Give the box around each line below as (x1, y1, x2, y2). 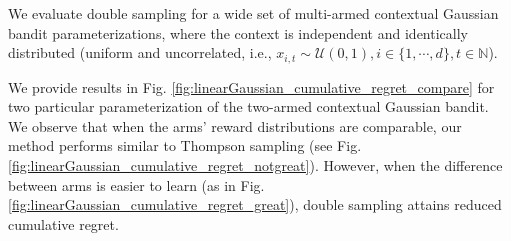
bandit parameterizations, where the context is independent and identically (8, 22, 468, 43)
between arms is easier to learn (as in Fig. (8, 174, 265, 195)
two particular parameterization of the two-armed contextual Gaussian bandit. (8, 96, 489, 117)
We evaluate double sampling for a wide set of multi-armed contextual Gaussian (8, 3, 499, 23)
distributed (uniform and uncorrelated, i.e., (8, 42, 272, 63)
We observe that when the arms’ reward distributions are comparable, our (8, 115, 462, 136)
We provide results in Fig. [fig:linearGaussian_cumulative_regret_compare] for (8, 76, 495, 97)
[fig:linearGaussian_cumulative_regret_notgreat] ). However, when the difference (8, 155, 503, 176)
